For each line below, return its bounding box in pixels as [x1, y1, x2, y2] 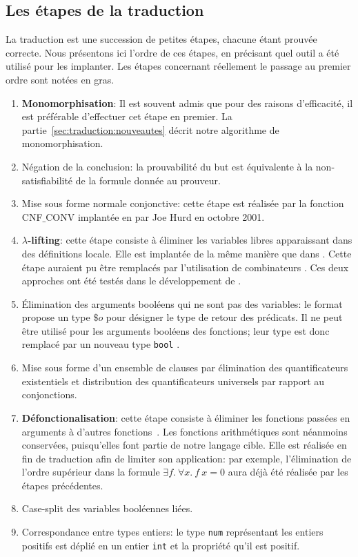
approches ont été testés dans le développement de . [21, 273, 241, 288]
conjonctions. [21, 387, 77, 402]
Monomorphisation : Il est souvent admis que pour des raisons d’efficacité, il [21, 95, 353, 110]
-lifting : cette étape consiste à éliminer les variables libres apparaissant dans [27, 233, 352, 247]
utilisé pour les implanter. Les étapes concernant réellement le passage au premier [6, 59, 351, 73]
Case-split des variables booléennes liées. [21, 501, 193, 516]
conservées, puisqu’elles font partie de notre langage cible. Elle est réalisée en [21, 438, 347, 452]
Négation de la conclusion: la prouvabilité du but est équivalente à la [21, 159, 313, 173]
